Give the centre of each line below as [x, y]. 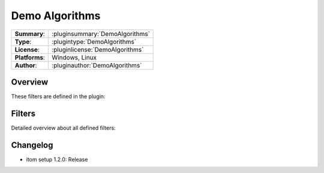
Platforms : [30, 57]
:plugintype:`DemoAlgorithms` [94, 41]
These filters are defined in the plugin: [58, 97]
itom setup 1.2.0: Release [57, 159]
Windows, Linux [74, 57]
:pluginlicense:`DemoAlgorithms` [98, 49]
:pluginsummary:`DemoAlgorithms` [101, 34]
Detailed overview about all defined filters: [64, 128]
